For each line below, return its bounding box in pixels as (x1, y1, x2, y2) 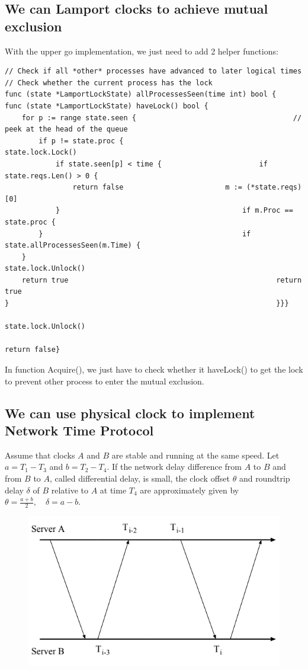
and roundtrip (239, 472, 290, 484)
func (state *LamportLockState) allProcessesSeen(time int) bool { (5, 90, 277, 99)
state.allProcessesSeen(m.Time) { (5, 241, 141, 250)
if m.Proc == (242, 206, 293, 215)
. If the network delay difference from (107, 460, 242, 473)
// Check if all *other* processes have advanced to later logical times (5, 67, 302, 76)
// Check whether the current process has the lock (5, 78, 213, 87)
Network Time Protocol (5, 421, 154, 439)
